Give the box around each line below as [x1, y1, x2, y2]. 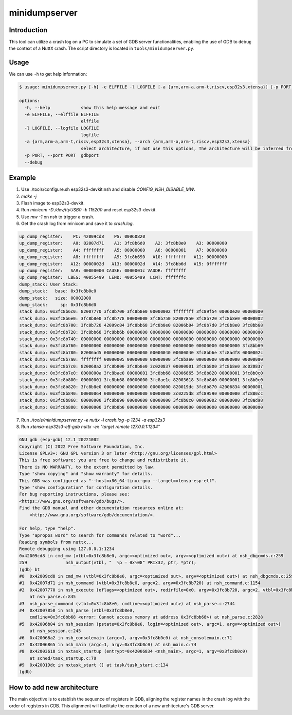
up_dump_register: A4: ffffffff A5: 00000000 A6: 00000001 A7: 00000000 [19, 247, 227, 253]
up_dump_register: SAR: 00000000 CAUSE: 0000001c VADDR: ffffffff [19, 268, 186, 273]
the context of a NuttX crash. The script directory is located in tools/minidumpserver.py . [9, 45, 195, 51]
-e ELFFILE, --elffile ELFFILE [24, 111, 99, 117]
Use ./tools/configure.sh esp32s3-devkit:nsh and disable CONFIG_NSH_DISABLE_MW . [21, 186, 196, 192]
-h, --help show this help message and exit [24, 105, 161, 110]
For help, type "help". [19, 526, 76, 531]
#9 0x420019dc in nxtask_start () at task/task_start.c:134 [19, 662, 168, 668]
